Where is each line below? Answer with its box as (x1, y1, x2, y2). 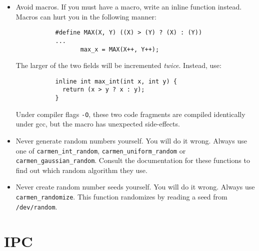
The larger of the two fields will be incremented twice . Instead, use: (15, 60, 221, 70)
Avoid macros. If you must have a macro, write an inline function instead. (15, 1, 242, 11)
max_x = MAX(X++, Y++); (80, 45, 159, 53)
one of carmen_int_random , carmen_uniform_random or (15, 145, 186, 155)
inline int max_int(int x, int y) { (55, 77, 177, 85)
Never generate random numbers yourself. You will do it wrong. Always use (15, 135, 247, 145)
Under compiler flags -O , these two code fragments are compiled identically (15, 108, 245, 119)
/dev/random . (15, 201, 57, 211)
